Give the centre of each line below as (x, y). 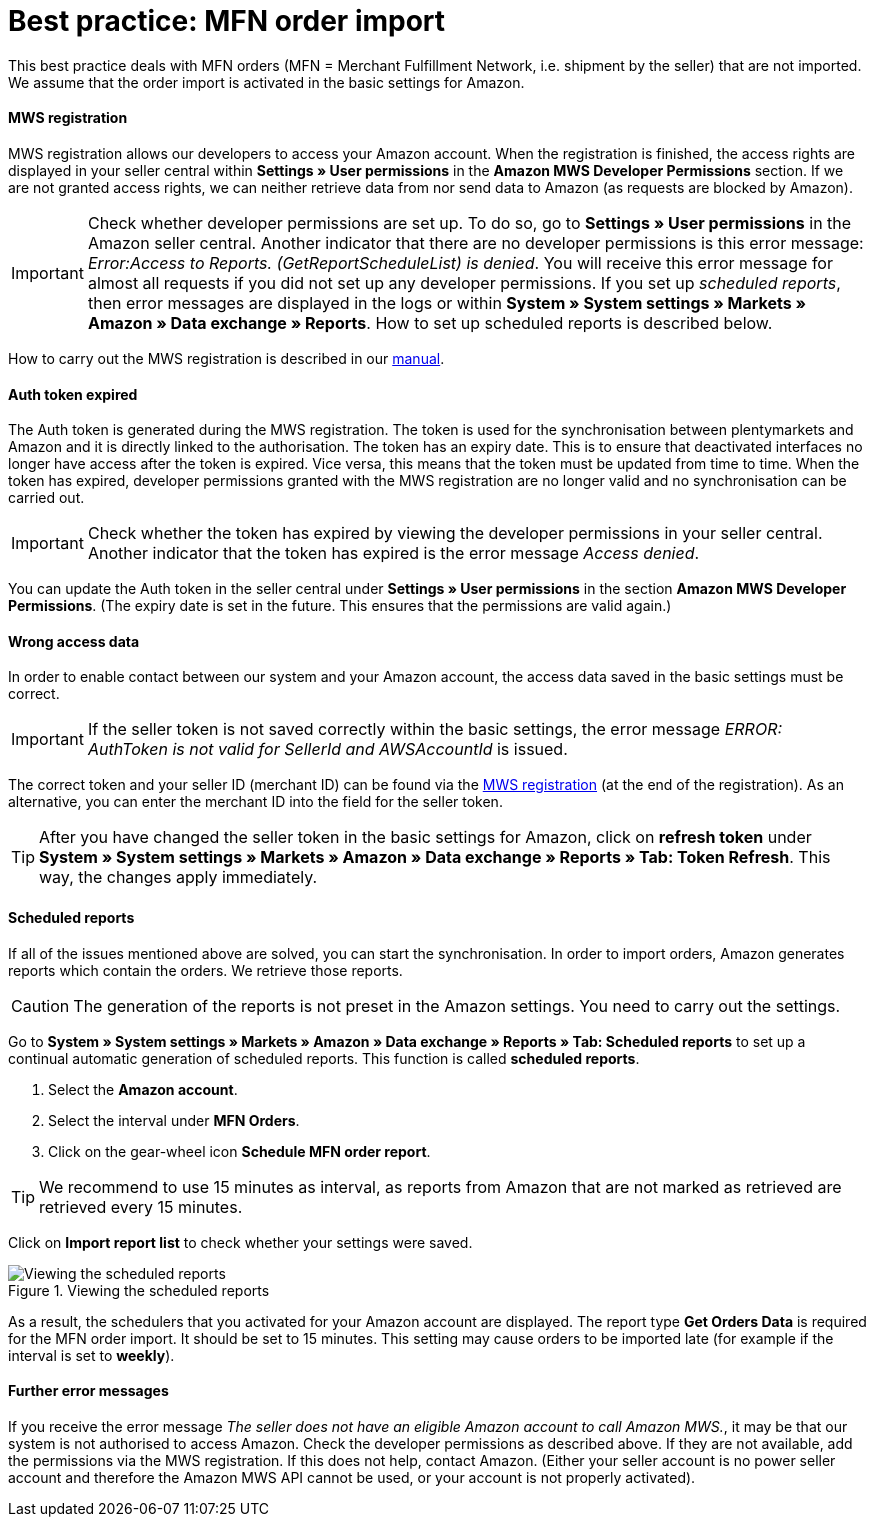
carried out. (46, 498)
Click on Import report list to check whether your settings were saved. (240, 1242)
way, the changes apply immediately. (178, 877)
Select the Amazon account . (143, 1089)
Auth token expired (73, 394)
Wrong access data (74, 641)
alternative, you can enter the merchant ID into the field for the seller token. (255, 802)
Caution (40, 1005)
